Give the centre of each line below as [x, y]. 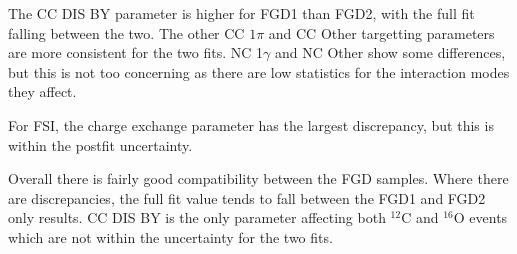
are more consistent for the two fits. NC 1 [136, 52]
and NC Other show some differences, [390, 52]
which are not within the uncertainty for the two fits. [170, 236]
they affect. [42, 91]
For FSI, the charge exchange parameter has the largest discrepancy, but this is [251, 124]
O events [480, 217]
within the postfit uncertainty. [100, 144]
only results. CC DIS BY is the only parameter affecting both [197, 217]
